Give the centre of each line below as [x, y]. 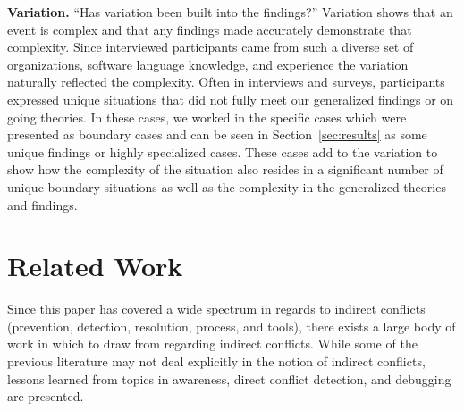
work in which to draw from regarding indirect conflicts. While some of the [212, 344]
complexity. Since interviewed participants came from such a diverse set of [211, 47]
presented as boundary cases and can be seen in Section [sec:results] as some [217, 134]
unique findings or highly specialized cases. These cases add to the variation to [223, 151]
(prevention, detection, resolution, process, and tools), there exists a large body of [232, 326]
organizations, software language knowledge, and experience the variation [208, 64]
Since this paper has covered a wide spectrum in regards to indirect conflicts [216, 309]
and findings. [42, 204]
